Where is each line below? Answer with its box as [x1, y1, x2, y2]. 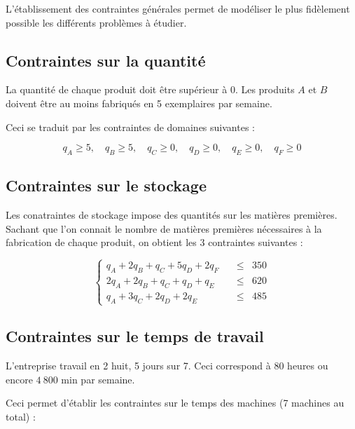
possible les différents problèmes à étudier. [6, 15, 187, 29]
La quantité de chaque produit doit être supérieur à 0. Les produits [6, 82, 295, 97]
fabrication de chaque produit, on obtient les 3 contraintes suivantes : [6, 235, 303, 250]
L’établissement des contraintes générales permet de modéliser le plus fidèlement [6, 1, 350, 15]
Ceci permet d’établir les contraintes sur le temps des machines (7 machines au [6, 395, 344, 410]
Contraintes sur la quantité [6, 49, 206, 71]
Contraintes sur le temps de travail [6, 325, 264, 347]
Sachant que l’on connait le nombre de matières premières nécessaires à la [6, 221, 322, 236]
